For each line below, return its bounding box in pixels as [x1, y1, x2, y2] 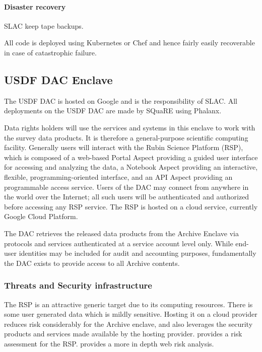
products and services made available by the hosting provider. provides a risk [4, 328, 242, 339]
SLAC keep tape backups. [4, 20, 84, 31]
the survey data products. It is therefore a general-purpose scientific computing [4, 132, 248, 143]
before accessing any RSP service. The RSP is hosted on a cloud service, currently [4, 201, 258, 212]
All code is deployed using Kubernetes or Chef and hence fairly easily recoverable [4, 37, 255, 48]
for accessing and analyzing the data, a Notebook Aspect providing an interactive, [4, 162, 258, 172]
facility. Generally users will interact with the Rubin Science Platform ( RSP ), [4, 142, 243, 153]
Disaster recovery [4, 1, 66, 12]
